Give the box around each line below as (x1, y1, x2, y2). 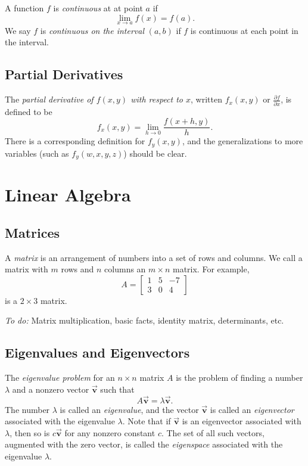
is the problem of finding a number (176, 371, 303, 384)
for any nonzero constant (64, 426, 155, 439)
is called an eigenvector (210, 403, 294, 415)
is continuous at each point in (190, 24, 298, 36)
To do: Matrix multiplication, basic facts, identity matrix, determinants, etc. (5, 314, 284, 327)
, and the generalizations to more (182, 135, 303, 147)
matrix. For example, (172, 263, 250, 275)
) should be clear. (123, 147, 187, 159)
